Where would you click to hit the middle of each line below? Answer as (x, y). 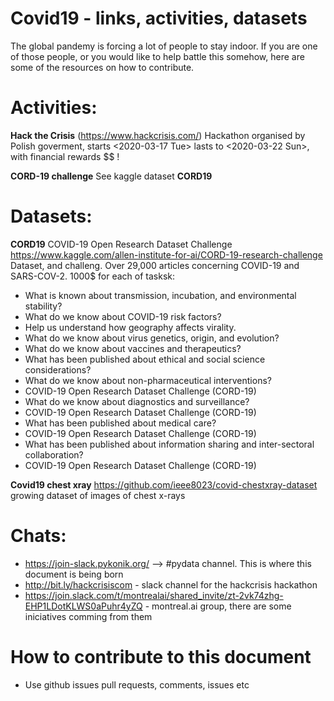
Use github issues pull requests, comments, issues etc (137, 684)
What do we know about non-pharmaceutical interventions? (148, 380)
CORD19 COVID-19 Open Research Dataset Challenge (121, 244)
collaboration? (54, 454)
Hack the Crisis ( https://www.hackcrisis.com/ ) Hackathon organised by (158, 135)
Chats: (38, 536)
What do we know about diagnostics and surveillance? (137, 401)
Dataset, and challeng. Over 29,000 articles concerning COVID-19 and (155, 265)
